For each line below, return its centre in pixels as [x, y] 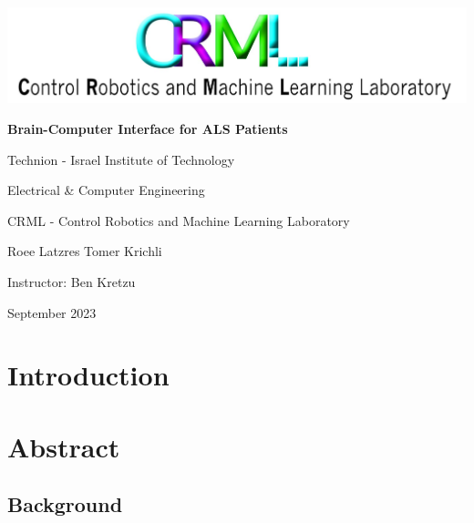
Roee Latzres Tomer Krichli [85, 251]
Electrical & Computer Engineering [106, 190]
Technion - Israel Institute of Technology [121, 159]
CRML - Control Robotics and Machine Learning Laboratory [179, 220]
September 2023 [52, 312]
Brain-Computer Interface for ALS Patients [148, 129]
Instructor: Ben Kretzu [72, 281]
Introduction [88, 375]
